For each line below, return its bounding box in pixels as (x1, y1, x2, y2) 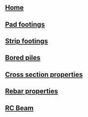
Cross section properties (5, 70, 83, 79)
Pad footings (5, 20, 45, 29)
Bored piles (5, 54, 41, 62)
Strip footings (5, 37, 48, 45)
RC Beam (5, 104, 34, 112)
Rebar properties (5, 87, 58, 95)
